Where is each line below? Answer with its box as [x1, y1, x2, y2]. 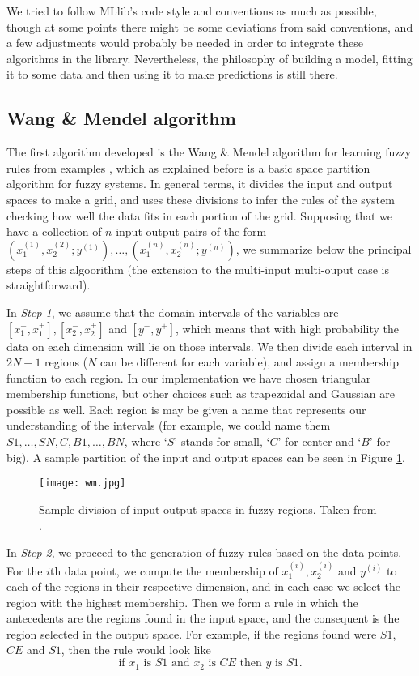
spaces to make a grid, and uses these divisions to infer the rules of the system [6, 190, 395, 208]
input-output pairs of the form [116, 223, 267, 240]
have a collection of [6, 223, 102, 240]
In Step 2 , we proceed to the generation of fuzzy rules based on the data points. [6, 544, 402, 561]
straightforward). [6, 276, 91, 293]
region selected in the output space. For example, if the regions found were [6, 625, 377, 642]
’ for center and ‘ [277, 433, 362, 450]
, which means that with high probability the [176, 319, 399, 336]
